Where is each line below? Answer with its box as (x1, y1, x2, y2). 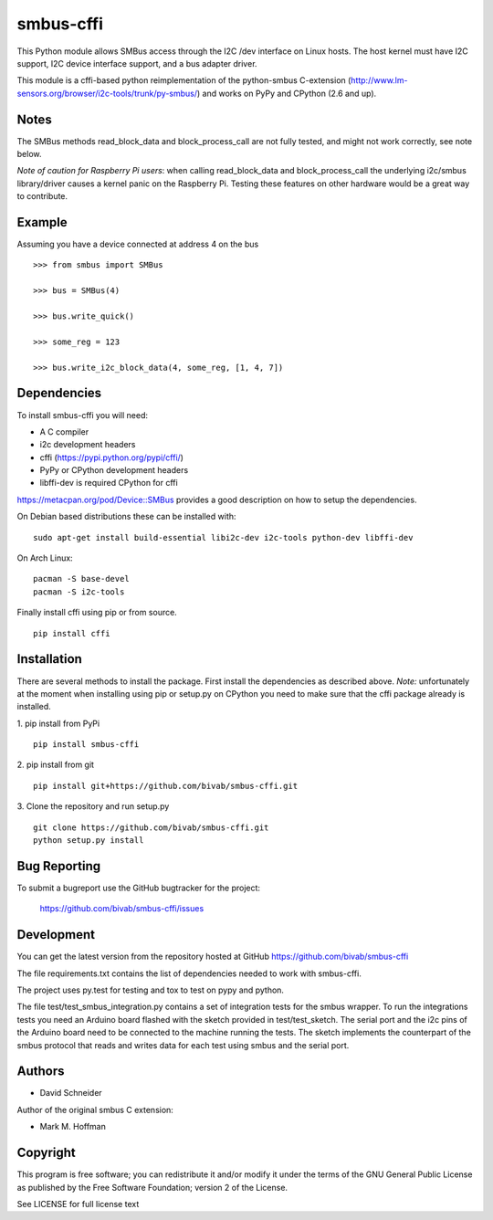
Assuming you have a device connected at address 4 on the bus (16, 238, 259, 250)
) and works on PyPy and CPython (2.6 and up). (196, 88, 377, 99)
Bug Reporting (16, 858, 101, 874)
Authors (16, 1064, 65, 1079)
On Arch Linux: (16, 552, 73, 563)
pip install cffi (33, 628, 110, 638)
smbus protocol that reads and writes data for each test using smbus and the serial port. (16, 1039, 350, 1050)
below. (16, 149, 42, 160)
